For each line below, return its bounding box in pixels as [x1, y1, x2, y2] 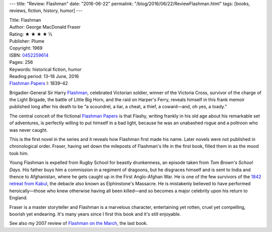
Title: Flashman [9, 17, 41, 23]
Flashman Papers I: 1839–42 [9, 81, 68, 87]
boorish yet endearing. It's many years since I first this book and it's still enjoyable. [9, 211, 181, 217]
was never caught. [9, 127, 48, 133]
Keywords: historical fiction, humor [9, 66, 82, 72]
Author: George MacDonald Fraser [9, 24, 81, 30]
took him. [9, 150, 29, 156]
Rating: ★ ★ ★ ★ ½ [9, 31, 52, 37]
